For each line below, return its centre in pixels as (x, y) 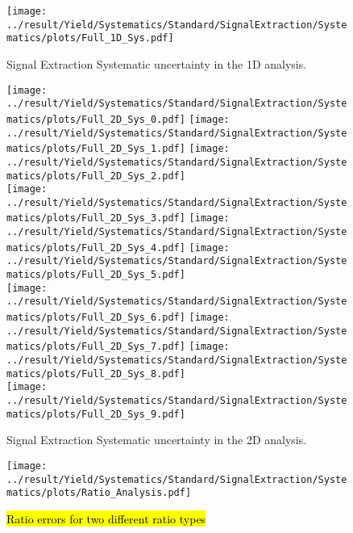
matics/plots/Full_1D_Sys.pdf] (90, 38)
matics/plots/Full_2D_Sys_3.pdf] (96, 218)
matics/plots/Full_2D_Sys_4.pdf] (96, 248)
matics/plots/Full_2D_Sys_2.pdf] (96, 176)
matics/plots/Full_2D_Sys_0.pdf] (96, 119)
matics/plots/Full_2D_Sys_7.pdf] (96, 347)
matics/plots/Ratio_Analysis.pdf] (99, 493)
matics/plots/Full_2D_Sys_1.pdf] (96, 149)
